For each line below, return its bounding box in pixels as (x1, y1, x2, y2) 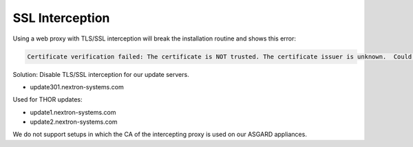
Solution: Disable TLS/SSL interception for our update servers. (12, 70, 189, 78)
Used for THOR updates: (12, 95, 83, 104)
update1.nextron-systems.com (30, 108, 116, 116)
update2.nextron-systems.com (30, 117, 118, 126)
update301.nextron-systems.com (30, 82, 124, 91)
